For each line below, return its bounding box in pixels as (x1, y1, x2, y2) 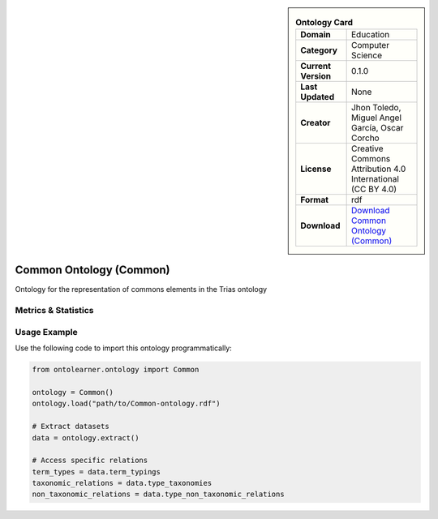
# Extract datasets (32, 422, 109, 431)
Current (300, 61, 332, 72)
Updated (300, 92, 335, 103)
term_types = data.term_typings (32, 467, 161, 476)
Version (300, 71, 332, 82)
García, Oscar (350, 122, 404, 134)
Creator (300, 118, 331, 129)
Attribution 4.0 (350, 163, 406, 174)
